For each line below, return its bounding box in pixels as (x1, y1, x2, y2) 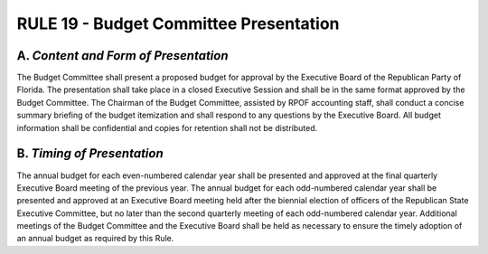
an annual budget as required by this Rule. (16, 233, 174, 244)
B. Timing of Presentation (16, 146, 164, 162)
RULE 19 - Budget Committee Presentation (16, 14, 340, 33)
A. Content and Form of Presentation (16, 48, 230, 63)
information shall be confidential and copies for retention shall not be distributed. (16, 122, 318, 133)
